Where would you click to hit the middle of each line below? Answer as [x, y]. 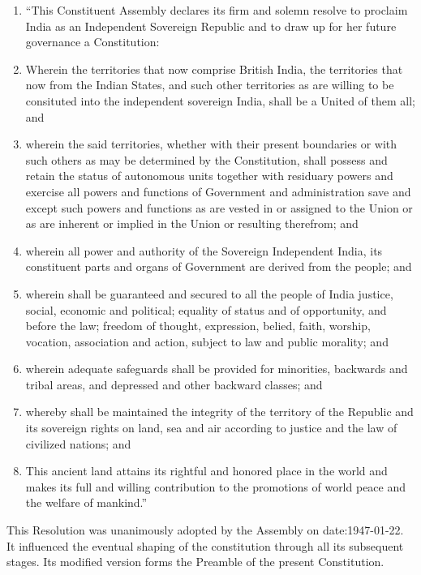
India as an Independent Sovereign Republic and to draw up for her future [211, 26]
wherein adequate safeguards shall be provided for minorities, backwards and [217, 369]
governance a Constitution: [92, 42]
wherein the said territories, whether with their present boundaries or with [211, 144]
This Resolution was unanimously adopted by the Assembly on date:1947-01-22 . [205, 530]
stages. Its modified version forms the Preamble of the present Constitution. [195, 562]
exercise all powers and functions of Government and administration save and [218, 191]
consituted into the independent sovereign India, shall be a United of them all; [220, 100]
